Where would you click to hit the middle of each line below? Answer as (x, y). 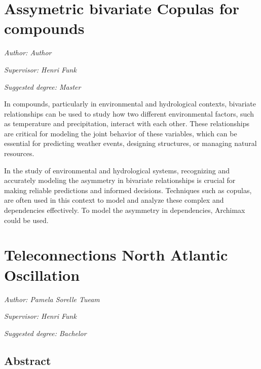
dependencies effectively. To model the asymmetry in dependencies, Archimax (125, 210)
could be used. (26, 220)
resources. (19, 153)
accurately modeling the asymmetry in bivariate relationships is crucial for (120, 180)
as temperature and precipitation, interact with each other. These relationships (127, 123)
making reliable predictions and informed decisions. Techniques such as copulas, (128, 190)
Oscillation (42, 274)
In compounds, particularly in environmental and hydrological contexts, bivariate (130, 104)
